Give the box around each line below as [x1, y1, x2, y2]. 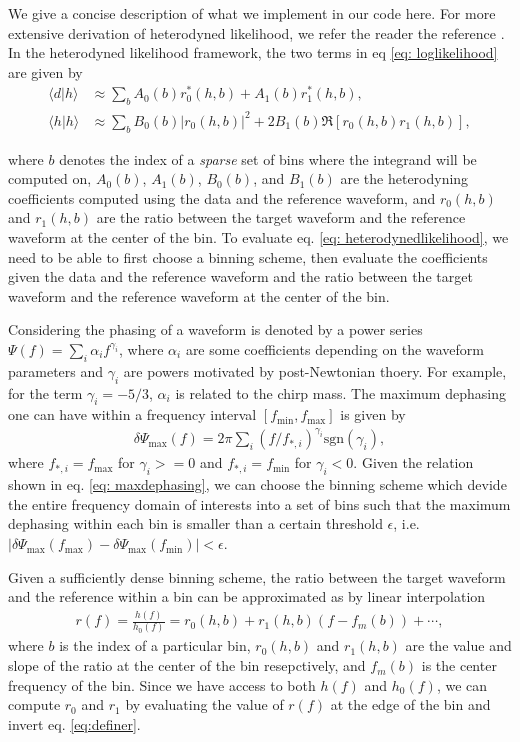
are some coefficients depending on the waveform [185, 338, 484, 359]
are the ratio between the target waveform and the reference [96, 207, 466, 228]
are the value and [405, 635, 512, 656]
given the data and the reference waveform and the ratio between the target [8, 266, 473, 287]
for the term [8, 382, 83, 403]
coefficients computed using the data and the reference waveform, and [8, 187, 436, 208]
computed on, [8, 168, 92, 189]
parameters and [8, 360, 104, 381]
